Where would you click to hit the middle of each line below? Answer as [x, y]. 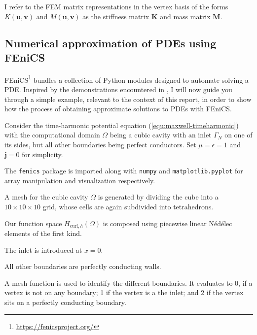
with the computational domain [52, 135]
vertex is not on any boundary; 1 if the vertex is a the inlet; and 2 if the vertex [124, 292]
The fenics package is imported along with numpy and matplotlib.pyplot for [124, 171]
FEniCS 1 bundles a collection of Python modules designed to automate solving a [127, 79]
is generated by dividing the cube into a [158, 197]
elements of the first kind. [43, 233]
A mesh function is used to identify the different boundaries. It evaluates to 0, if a [128, 283]
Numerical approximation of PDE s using [110, 43]
